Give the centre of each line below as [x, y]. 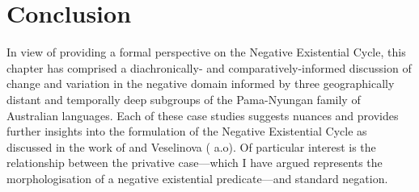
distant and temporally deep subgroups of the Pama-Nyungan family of [184, 99]
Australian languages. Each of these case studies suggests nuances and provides [203, 115]
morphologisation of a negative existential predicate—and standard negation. [197, 178]
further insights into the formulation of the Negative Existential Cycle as [187, 131]
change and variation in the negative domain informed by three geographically [201, 83]
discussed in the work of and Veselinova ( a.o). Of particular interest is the [191, 146]
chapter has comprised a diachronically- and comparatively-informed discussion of [209, 67]
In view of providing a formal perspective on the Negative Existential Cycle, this [206, 52]
